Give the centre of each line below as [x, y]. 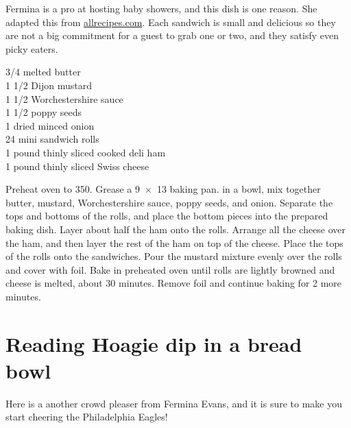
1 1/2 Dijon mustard [49, 85]
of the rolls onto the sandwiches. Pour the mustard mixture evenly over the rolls [174, 256]
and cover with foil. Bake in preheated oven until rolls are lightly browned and [170, 269]
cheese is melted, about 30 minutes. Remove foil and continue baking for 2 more [174, 283]
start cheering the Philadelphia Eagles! [87, 417]
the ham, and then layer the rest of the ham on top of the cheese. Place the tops [174, 242]
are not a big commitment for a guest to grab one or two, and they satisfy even [172, 35]
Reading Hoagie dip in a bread [154, 343]
